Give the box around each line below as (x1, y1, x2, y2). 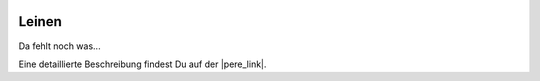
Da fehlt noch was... (18, 40, 101, 52)
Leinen (18, 13, 62, 30)
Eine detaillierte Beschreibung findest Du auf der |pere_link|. (18, 58, 267, 70)
